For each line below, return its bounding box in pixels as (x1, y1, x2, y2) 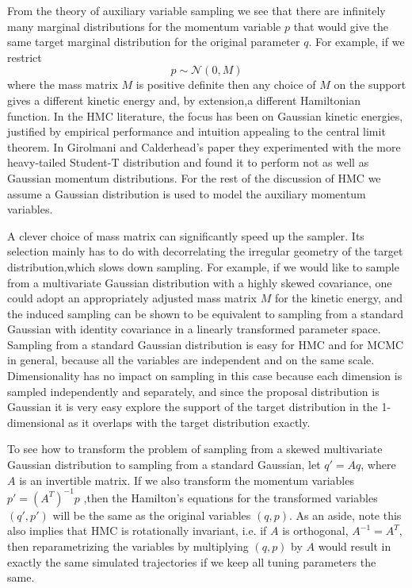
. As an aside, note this (289, 506, 402, 523)
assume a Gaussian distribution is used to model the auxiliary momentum (7, 185, 366, 202)
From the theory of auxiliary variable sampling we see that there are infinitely (7, 2, 386, 18)
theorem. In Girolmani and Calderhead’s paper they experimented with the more (7, 138, 401, 155)
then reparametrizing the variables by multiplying (7, 537, 249, 554)
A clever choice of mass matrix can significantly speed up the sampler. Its (7, 227, 364, 244)
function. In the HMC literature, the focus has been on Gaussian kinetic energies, (7, 107, 403, 124)
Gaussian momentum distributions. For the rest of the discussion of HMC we (7, 169, 381, 186)
